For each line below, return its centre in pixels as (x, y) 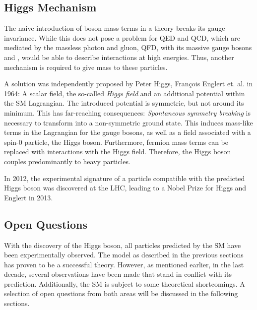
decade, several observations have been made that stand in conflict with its (118, 274)
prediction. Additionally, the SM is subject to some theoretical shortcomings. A (125, 283)
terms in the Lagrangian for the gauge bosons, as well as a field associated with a (128, 132)
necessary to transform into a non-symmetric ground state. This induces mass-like (128, 122)
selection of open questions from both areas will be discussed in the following (121, 293)
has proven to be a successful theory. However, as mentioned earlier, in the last (124, 264)
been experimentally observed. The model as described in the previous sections (124, 255)
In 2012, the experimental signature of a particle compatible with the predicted (125, 178)
